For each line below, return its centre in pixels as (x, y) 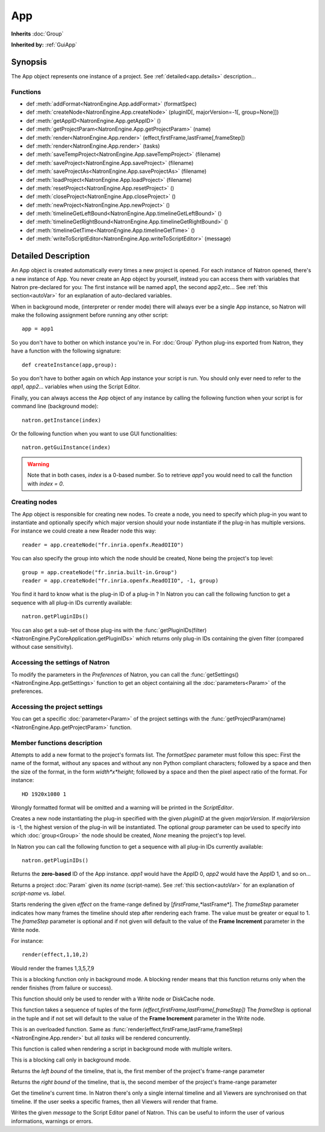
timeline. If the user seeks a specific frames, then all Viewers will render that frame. (114, 1101)
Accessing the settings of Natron (60, 663)
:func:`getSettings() (215, 674)
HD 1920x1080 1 (44, 794)
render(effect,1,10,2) (55, 955)
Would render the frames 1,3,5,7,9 (53, 968)
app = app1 (38, 329)
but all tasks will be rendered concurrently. (138, 1038)
